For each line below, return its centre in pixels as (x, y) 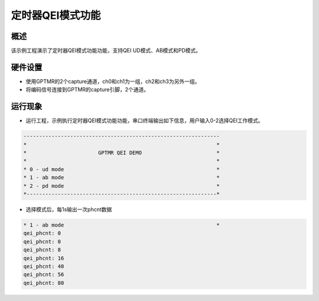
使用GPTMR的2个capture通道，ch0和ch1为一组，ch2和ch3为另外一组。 (113, 81)
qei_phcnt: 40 (44, 266)
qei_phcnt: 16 (44, 258)
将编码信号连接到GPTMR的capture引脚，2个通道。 (87, 90)
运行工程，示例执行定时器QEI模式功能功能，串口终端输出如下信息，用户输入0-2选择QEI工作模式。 (145, 120)
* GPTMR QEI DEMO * (121, 153)
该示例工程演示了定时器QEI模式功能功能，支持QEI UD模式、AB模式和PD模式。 (106, 51)
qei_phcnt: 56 (44, 275)
